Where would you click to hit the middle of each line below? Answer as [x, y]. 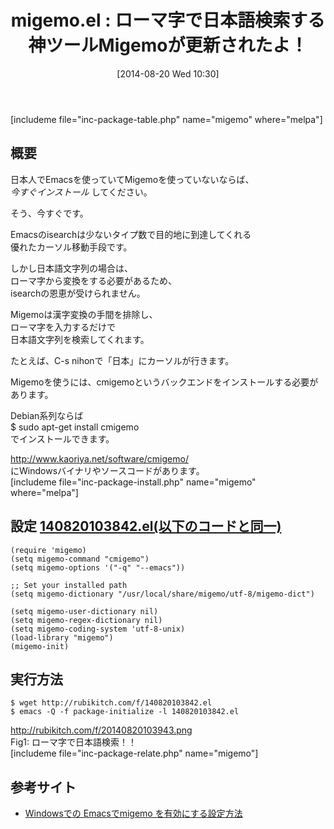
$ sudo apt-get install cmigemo [75, 427]
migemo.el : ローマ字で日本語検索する [168, 20]
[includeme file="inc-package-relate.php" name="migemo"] [134, 753]
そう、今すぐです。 [49, 213]
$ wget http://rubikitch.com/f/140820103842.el [111, 703]
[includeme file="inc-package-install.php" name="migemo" [133, 482]
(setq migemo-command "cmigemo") [80, 559]
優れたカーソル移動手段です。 [71, 247]
